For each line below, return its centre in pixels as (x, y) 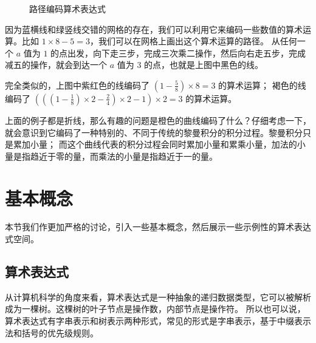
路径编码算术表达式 (67, 8)
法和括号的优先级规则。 (52, 332)
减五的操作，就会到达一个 (56, 65)
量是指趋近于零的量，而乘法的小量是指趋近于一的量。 (111, 156)
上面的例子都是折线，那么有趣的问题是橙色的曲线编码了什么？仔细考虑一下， (158, 120)
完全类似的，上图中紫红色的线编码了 (77, 85)
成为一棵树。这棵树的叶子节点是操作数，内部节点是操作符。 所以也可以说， (155, 309)
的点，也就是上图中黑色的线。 (204, 65)
